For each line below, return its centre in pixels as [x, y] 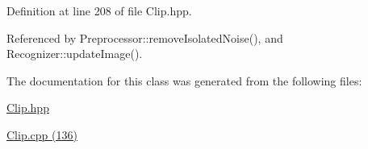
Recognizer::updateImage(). [75, 54]
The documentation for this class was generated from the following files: [184, 80]
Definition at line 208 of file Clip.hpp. [99, 10]
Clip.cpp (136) [42, 134]
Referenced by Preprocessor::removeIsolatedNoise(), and [145, 37]
